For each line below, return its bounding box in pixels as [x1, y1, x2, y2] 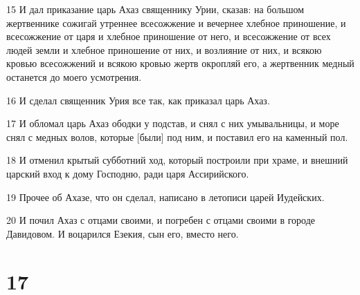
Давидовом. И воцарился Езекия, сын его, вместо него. [6, 226, 239, 240]
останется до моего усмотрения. [6, 69, 142, 84]
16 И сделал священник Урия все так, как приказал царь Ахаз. [6, 93, 270, 107]
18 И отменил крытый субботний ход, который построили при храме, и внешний [6, 153, 348, 167]
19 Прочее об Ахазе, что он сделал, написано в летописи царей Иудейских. [6, 189, 325, 204]
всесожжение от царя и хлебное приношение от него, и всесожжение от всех [6, 29, 331, 44]
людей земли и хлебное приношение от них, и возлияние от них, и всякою [6, 42, 322, 57]
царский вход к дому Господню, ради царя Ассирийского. [6, 166, 249, 180]
